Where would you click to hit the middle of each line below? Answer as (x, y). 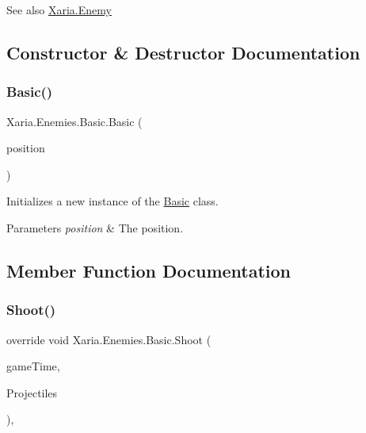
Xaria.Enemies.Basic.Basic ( (74, 121)
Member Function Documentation (149, 270)
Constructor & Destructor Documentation (183, 52)
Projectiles (32, 392)
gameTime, (33, 366)
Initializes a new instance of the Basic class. (112, 201)
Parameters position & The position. (95, 227)
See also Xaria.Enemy (59, 10)
